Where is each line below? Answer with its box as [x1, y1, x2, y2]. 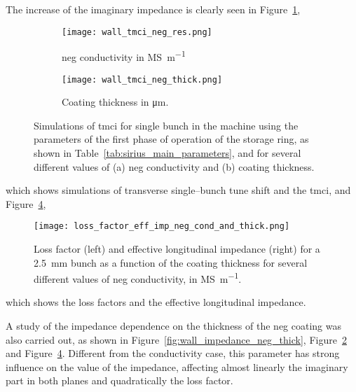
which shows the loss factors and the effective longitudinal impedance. [6, 295, 306, 309]
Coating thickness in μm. [62, 94, 169, 109]
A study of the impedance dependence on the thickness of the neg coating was [6, 318, 342, 332]
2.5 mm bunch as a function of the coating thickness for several [34, 255, 308, 269]
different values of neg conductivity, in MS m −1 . [34, 269, 242, 286]
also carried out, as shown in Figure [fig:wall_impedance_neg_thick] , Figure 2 [6, 332, 347, 346]
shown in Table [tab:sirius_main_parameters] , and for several [34, 145, 301, 160]
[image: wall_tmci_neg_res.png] [62, 27, 212, 37]
